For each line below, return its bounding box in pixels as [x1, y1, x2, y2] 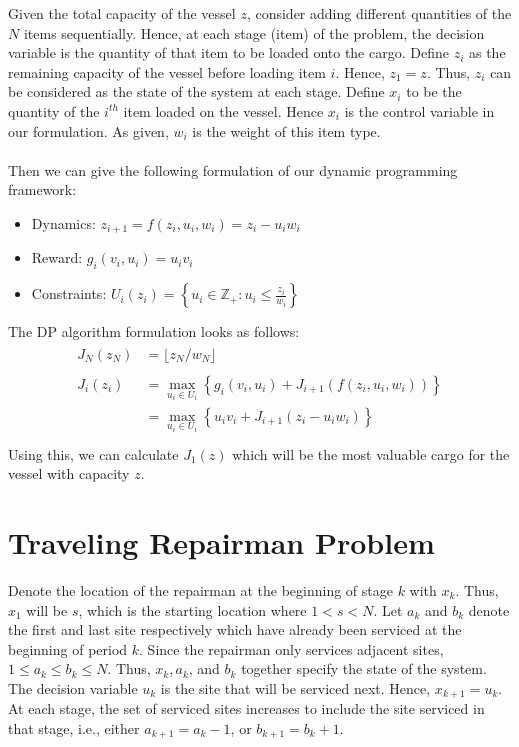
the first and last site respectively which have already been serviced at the [8, 619, 462, 640]
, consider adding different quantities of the [246, 3, 512, 23]
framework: [8, 179, 77, 200]
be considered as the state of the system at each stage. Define [8, 81, 385, 102]
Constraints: [31, 283, 107, 304]
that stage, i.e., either [8, 718, 140, 739]
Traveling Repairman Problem [8, 522, 435, 563]
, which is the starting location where [78, 599, 307, 620]
